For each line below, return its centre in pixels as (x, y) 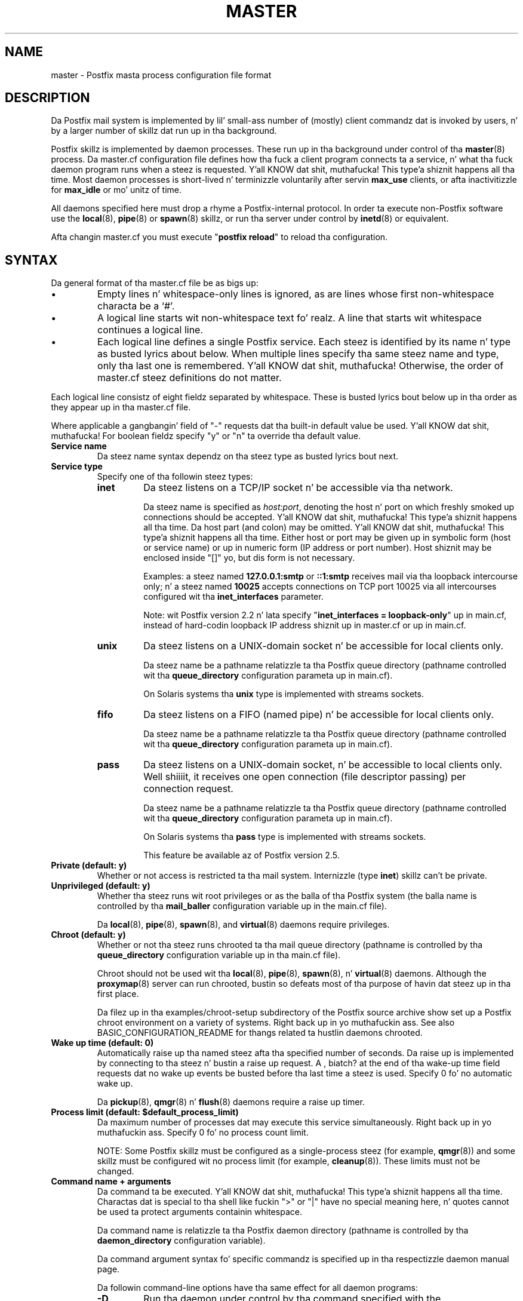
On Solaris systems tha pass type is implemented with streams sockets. (285, 837)
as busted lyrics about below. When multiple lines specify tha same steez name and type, (298, 354)
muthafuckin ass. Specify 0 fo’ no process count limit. (203, 1133)
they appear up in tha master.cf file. (121, 407)
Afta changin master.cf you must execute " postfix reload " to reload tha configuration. (219, 237)
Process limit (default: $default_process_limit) (145, 1112)
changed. (116, 1171)
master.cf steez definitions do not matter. (190, 378)
